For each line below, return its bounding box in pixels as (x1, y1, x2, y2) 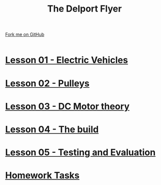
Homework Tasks (5, 170, 79, 181)
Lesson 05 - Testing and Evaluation (5, 147, 156, 158)
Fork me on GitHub (5, 31, 44, 38)
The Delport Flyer (47, 3, 122, 15)
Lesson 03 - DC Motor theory (5, 100, 130, 112)
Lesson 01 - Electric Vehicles (5, 54, 128, 66)
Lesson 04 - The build (5, 124, 99, 135)
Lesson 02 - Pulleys (5, 78, 90, 89)
